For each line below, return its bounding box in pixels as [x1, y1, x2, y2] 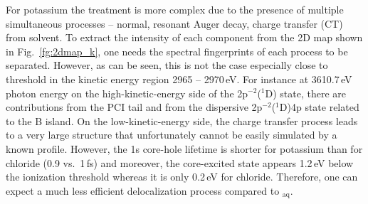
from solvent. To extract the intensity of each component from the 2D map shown [6, 30, 363, 45]
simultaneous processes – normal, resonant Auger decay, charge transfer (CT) [6, 16, 343, 31]
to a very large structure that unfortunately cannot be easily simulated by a [6, 127, 337, 142]
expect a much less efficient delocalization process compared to [6, 183, 280, 198]
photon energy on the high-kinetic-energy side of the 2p [6, 85, 248, 100]
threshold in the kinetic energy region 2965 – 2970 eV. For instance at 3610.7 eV [6, 71, 352, 86]
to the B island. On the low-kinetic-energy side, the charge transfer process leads [6, 113, 358, 128]
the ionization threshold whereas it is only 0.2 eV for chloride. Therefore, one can [6, 169, 358, 184]
